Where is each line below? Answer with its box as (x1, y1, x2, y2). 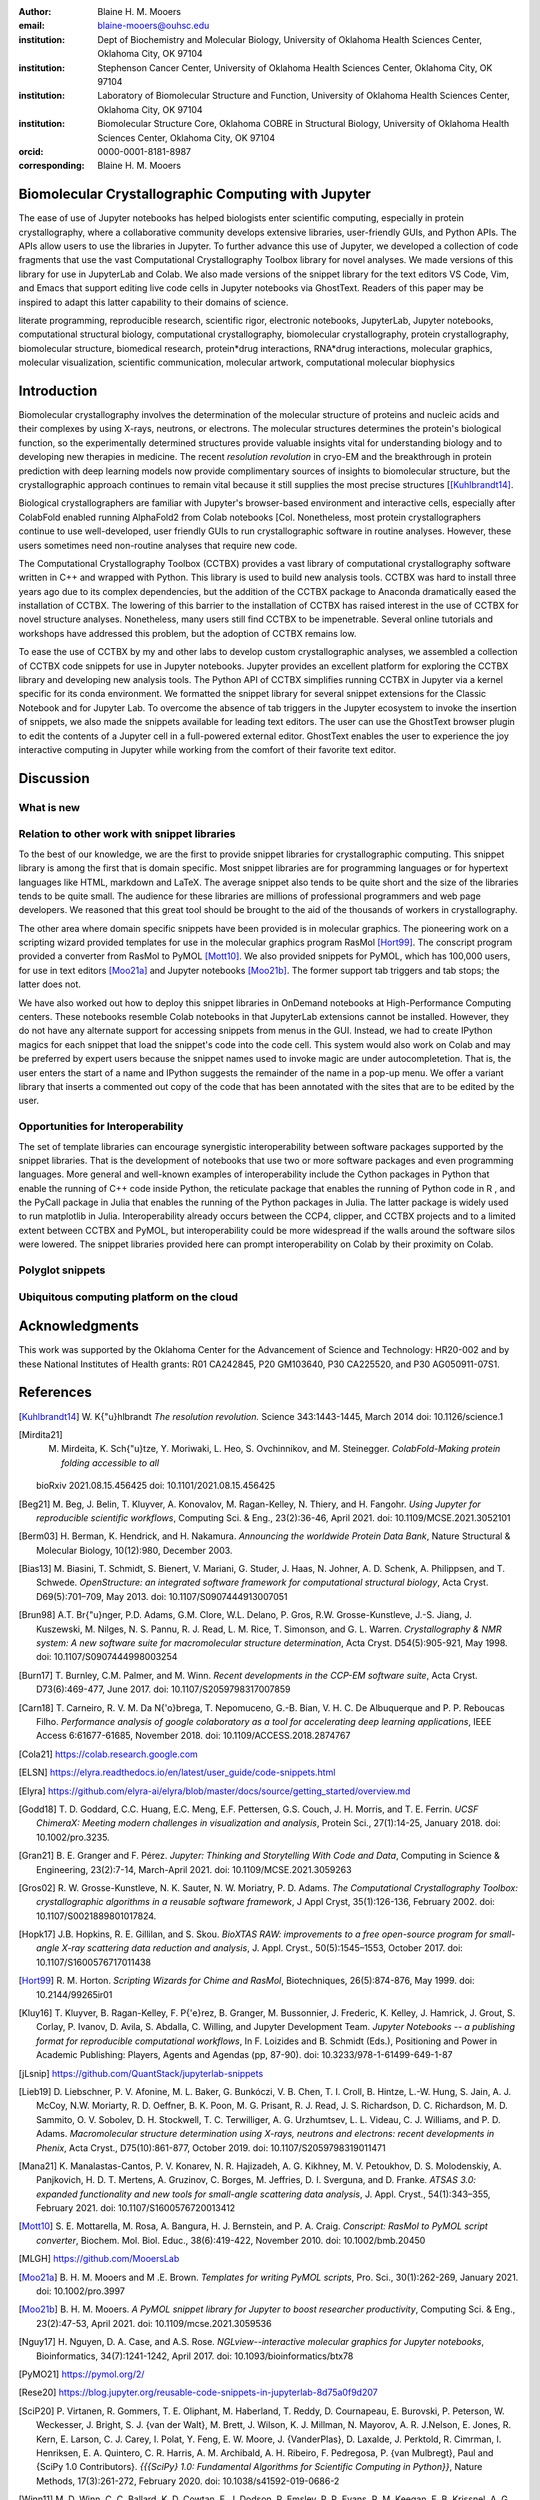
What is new (18, 800, 80, 814)
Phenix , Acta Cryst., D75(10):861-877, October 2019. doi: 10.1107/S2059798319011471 (36, 2141, 386, 2154)
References (18, 1384, 92, 1401)
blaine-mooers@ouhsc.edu (97, 20, 210, 32)
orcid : (18, 145, 44, 157)
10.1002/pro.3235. (36, 1831, 110, 1843)
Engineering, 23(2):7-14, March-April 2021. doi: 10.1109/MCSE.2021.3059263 (36, 1863, 352, 1875)
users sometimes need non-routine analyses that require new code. (18, 539, 298, 551)
